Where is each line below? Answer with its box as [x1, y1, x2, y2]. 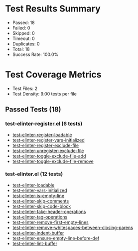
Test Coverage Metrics [5, 69, 102, 80]
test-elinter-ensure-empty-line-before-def [12, 235, 100, 241]
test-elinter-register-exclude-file [12, 142, 79, 148]
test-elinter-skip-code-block [12, 203, 71, 209]
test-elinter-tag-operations [12, 213, 68, 220]
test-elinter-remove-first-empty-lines [12, 219, 89, 225]
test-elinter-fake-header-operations [12, 208, 86, 214]
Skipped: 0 [12, 30, 35, 36]
